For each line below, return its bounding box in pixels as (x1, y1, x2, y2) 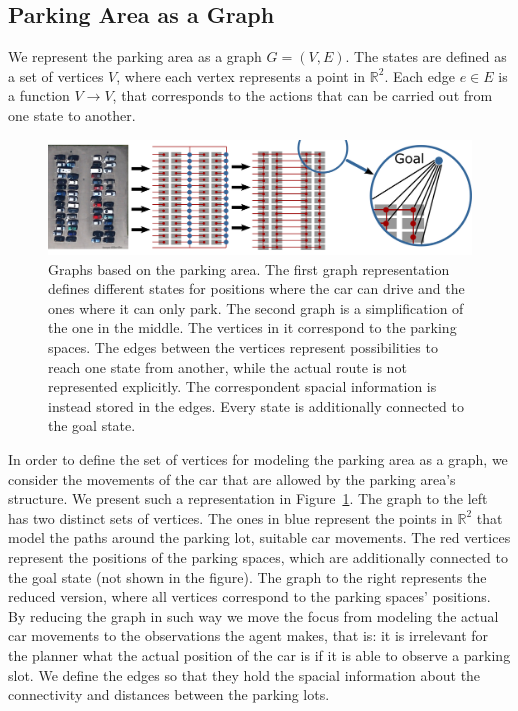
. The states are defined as (345, 46, 507, 67)
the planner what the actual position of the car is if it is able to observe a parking (8, 644, 511, 665)
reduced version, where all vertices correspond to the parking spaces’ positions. (8, 586, 491, 607)
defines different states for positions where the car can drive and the (48, 278, 465, 299)
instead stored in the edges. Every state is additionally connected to (48, 395, 464, 416)
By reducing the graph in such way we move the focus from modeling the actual (8, 605, 499, 626)
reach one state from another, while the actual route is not (48, 356, 407, 377)
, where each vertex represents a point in (116, 65, 366, 86)
